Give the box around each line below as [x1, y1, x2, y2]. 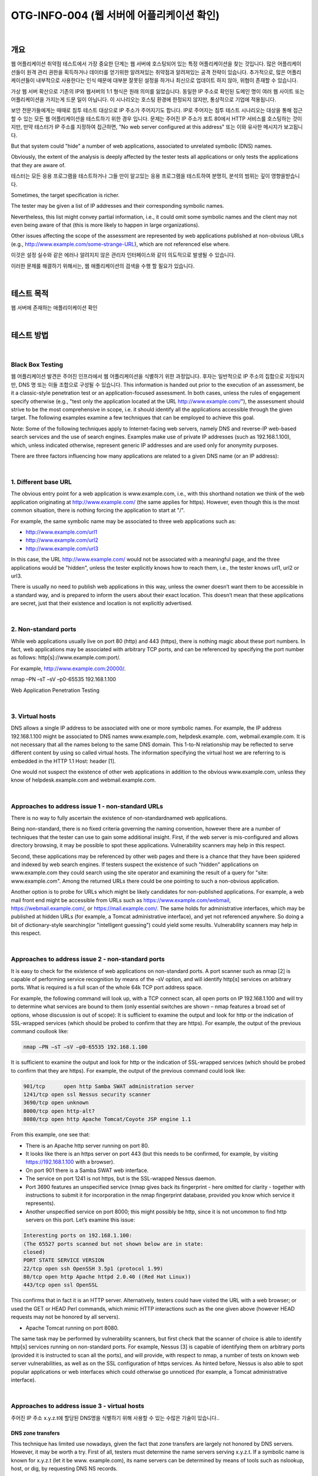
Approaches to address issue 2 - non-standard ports [11, 955, 165, 964]
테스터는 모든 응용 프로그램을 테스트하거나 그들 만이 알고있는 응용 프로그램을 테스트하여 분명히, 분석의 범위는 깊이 [11, 172, 270, 179]
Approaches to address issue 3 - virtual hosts [11, 1402, 144, 1410]
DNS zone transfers [11, 1429, 60, 1436]
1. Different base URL [11, 478, 72, 486]
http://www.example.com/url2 [25, 537, 98, 544]
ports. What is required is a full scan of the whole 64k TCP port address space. [11, 984, 203, 991]
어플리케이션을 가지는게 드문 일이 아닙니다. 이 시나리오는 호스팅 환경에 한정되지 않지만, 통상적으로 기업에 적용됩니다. [11, 96, 277, 103]
